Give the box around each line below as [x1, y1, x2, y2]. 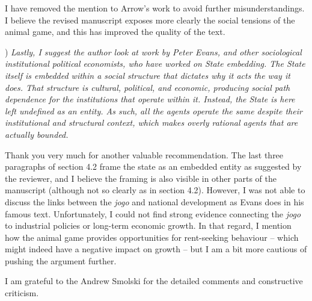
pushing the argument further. [5, 254, 117, 267]
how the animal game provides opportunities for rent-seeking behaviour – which [5, 231, 299, 243]
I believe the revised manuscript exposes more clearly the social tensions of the [5, 13, 295, 26]
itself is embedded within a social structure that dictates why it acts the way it [5, 69, 290, 81]
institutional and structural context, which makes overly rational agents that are [5, 116, 298, 129]
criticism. [5, 287, 39, 299]
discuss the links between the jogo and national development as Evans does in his [5, 195, 304, 208]
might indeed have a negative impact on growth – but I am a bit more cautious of [5, 243, 307, 255]
